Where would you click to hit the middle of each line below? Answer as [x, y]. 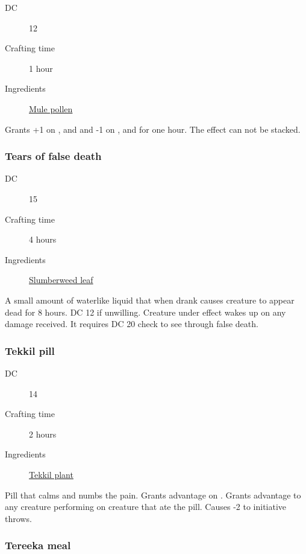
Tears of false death [53, 156]
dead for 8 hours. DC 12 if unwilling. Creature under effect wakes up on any [145, 312]
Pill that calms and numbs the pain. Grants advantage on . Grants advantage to [153, 495]
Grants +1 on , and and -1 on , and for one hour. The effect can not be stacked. [153, 129]
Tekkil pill [30, 350]
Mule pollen [51, 108]
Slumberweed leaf [61, 280]
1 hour [41, 68]
